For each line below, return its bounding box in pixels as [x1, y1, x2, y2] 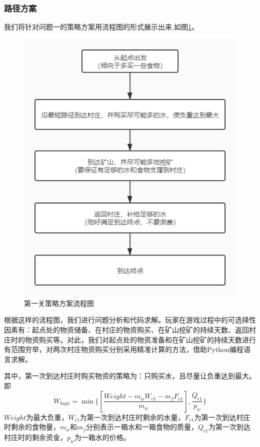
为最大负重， [26, 411, 68, 422]
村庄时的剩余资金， [4, 431, 67, 442]
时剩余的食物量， [4, 421, 60, 432]
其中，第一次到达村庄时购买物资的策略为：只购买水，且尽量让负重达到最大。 [4, 370, 256, 381]
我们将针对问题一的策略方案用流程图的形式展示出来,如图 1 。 [4, 21, 198, 32]
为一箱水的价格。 [74, 431, 130, 442]
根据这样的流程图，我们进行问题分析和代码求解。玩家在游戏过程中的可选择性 [4, 314, 256, 325]
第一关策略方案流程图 [24, 297, 94, 308]
